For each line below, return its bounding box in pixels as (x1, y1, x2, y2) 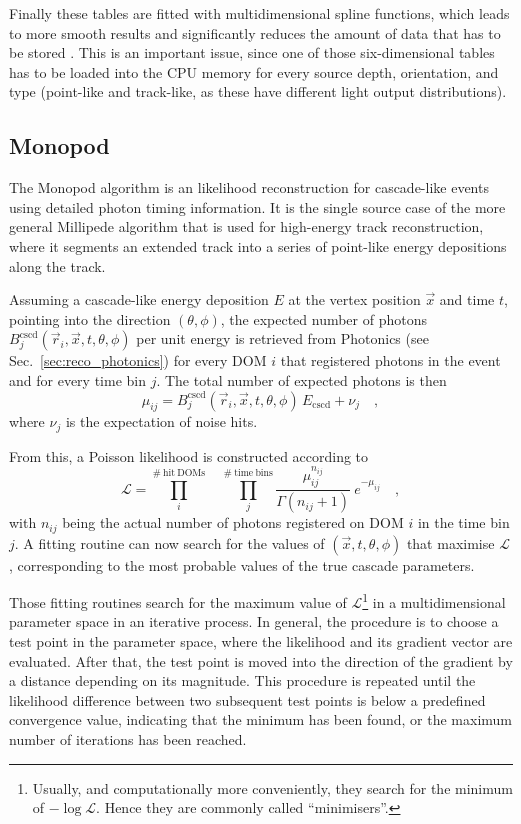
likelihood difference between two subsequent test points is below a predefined (9, 689, 486, 710)
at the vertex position (288, 289, 421, 310)
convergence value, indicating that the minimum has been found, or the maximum (9, 709, 512, 730)
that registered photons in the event (280, 350, 501, 371)
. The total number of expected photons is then (156, 369, 447, 390)
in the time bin (417, 512, 510, 533)
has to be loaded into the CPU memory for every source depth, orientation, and (9, 61, 499, 82)
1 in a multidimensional (362, 589, 506, 612)
